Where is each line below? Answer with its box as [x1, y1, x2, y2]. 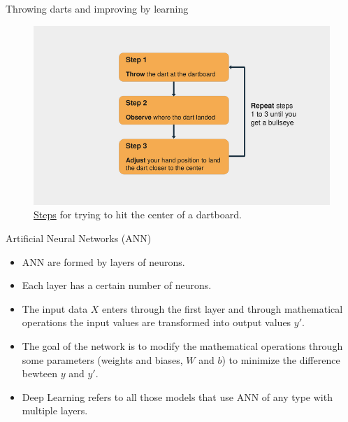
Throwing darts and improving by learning [6, 1, 189, 15]
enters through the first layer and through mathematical [102, 301, 343, 316]
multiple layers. [22, 403, 88, 418]
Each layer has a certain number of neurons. [22, 278, 212, 293]
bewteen [22, 366, 57, 381]
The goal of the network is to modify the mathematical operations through [22, 339, 343, 353]
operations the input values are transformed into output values [22, 315, 291, 330]
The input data [22, 301, 88, 316]
